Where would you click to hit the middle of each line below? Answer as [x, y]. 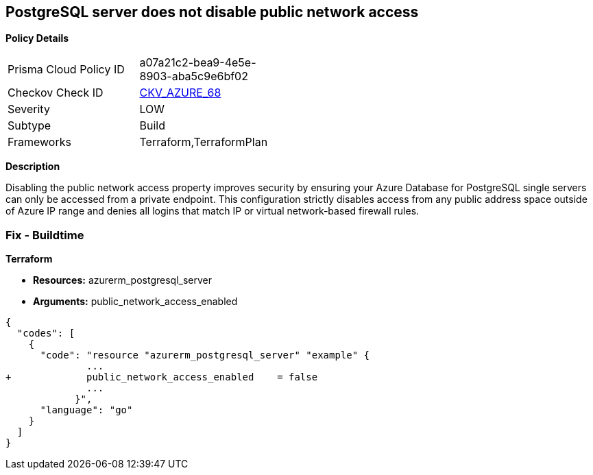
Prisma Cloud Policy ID [66, 70]
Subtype [29, 126]
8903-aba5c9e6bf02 [194, 76]
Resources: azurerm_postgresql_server [122, 280]
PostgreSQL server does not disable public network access [212, 12]
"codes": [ [46, 333]
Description [33, 167]
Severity [29, 109]
